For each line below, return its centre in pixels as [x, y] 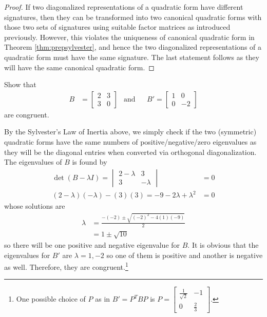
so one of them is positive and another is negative [185, 255]
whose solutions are [35, 206]
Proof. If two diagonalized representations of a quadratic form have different [124, 7]
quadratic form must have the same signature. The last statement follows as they [132, 57]
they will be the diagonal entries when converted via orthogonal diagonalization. [130, 152]
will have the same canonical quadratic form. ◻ [79, 67]
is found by [90, 162]
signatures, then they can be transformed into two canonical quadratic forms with [133, 17]
